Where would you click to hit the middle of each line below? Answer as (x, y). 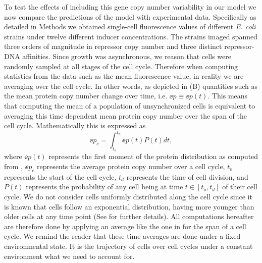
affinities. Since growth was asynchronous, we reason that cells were (127, 56)
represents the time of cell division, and (187, 176)
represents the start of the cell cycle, (60, 176)
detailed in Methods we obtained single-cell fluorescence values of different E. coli (130, 27)
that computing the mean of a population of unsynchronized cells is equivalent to (130, 105)
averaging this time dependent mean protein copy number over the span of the (125, 115)
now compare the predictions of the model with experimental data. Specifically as (130, 16)
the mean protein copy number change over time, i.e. (86, 96)
